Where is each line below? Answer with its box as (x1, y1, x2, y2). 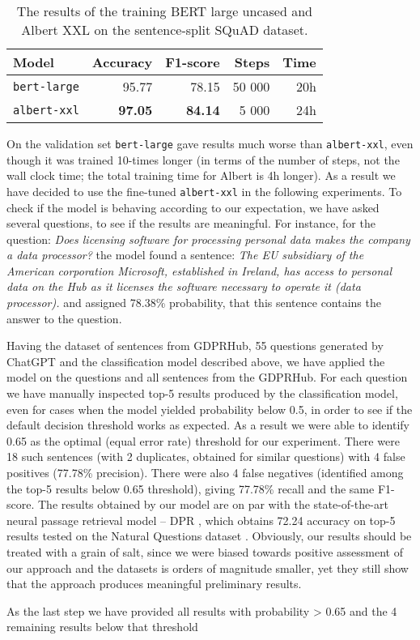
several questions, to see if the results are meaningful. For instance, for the (6, 215, 375, 232)
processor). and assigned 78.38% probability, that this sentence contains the (6, 294, 381, 311)
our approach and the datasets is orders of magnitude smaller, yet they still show (6, 559, 409, 576)
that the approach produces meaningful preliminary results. (6, 575, 302, 592)
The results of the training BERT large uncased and (16, 2, 312, 20)
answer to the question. (6, 309, 122, 326)
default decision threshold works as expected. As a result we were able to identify (6, 416, 409, 433)
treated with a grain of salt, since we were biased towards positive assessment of (6, 543, 403, 560)
